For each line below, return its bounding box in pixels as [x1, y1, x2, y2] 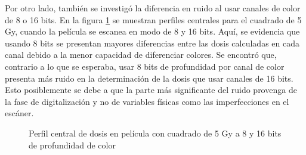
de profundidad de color [29, 138, 116, 151]
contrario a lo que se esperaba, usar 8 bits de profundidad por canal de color [5, 60, 285, 72]
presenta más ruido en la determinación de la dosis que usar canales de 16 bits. [5, 72, 293, 84]
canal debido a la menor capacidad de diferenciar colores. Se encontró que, [5, 48, 277, 61]
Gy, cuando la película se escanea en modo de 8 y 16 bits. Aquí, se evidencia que [5, 25, 300, 38]
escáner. [5, 107, 34, 119]
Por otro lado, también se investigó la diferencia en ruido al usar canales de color [5, 2, 301, 14]
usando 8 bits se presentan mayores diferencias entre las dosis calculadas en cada [5, 36, 299, 49]
